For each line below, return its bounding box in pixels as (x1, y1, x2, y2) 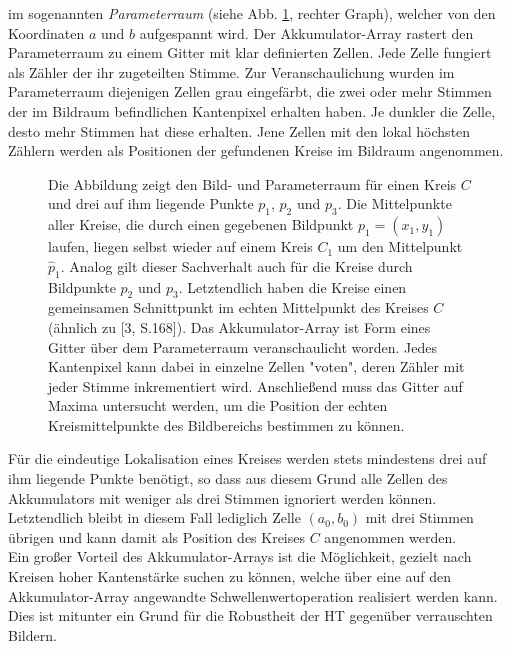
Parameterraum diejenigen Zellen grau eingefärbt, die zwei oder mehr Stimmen (8, 81, 492, 102)
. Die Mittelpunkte (337, 193, 452, 214)
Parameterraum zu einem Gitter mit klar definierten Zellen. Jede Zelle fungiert (8, 42, 492, 63)
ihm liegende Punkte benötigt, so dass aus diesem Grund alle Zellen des (8, 468, 448, 489)
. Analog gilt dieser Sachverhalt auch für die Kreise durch (60, 255, 413, 276)
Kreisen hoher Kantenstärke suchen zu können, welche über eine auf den (8, 566, 451, 587)
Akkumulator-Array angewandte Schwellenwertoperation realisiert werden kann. (8, 585, 498, 606)
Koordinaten (8, 22, 85, 43)
